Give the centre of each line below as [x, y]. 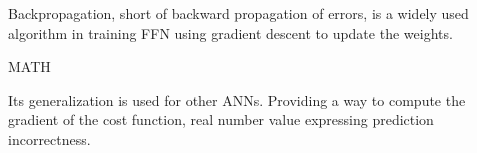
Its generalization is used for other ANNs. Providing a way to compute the [237, 99]
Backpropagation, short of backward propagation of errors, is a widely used [238, 13]
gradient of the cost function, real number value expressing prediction [221, 119]
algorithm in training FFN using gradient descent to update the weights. [230, 32]
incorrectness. [49, 138]
